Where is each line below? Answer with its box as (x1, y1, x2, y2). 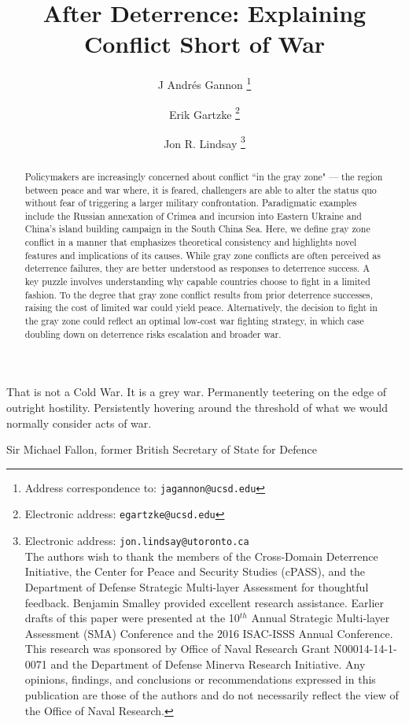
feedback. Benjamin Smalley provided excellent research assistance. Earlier (24, 594, 385, 610)
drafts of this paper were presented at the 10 (24, 610, 240, 626)
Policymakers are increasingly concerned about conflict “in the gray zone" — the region (24, 169, 383, 183)
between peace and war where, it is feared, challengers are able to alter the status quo (24, 183, 377, 196)
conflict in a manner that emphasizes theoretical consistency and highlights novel (24, 235, 357, 249)
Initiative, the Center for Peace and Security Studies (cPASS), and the (24, 563, 366, 580)
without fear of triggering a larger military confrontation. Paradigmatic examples (24, 196, 357, 209)
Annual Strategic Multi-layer (251, 610, 390, 626)
